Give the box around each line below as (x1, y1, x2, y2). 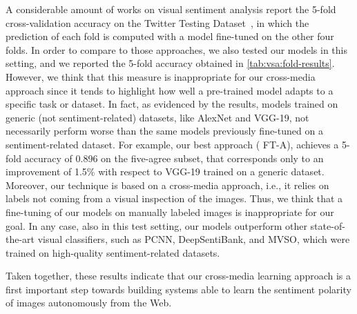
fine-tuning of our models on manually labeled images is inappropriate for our (6, 204, 334, 219)
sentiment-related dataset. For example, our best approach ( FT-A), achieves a (6, 137, 339, 151)
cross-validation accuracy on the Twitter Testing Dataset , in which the (6, 15, 309, 30)
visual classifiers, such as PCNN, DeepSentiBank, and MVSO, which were (37, 232, 350, 246)
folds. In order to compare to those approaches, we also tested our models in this (6, 42, 347, 57)
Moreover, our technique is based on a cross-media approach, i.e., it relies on (6, 177, 329, 192)
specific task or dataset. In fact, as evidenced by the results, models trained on (6, 97, 338, 111)
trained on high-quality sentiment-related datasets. (6, 245, 220, 259)
